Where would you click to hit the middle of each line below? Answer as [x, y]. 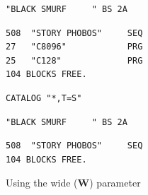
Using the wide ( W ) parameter [73, 183]
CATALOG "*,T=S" [44, 98]
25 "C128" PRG [74, 60]
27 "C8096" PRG [74, 47]
